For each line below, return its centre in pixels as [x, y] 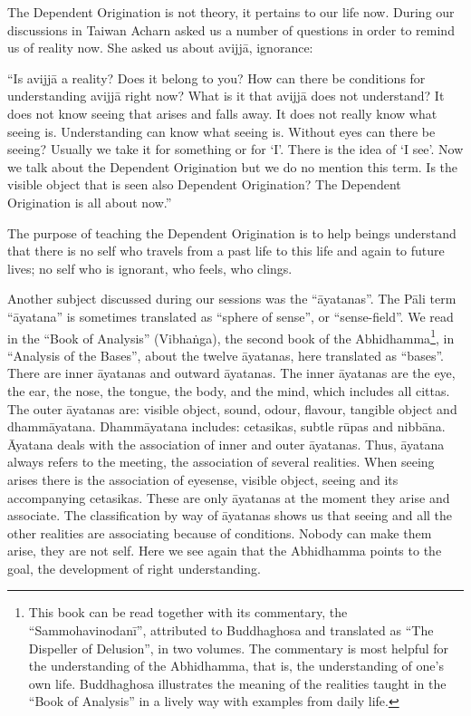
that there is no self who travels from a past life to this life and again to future [226, 251]
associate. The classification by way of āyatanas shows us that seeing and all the [230, 515]
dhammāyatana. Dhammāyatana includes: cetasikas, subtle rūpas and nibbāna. [226, 426]
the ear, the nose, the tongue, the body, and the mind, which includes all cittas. [229, 390]
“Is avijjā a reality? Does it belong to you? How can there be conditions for [216, 77]
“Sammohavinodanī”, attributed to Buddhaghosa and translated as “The [231, 630]
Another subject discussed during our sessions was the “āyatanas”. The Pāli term [232, 299]
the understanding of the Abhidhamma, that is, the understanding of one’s [236, 666]
